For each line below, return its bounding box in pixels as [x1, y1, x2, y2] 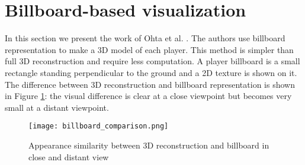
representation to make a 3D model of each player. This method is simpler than [5, 43, 294, 55]
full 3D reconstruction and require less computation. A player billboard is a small [5, 55, 300, 67]
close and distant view [28, 150, 109, 163]
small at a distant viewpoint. [5, 101, 109, 113]
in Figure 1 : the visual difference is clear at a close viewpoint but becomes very [5, 90, 292, 102]
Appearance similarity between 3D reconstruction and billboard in [28, 138, 269, 151]
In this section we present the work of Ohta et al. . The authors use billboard [5, 32, 285, 44]
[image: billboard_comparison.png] [28, 122, 169, 131]
